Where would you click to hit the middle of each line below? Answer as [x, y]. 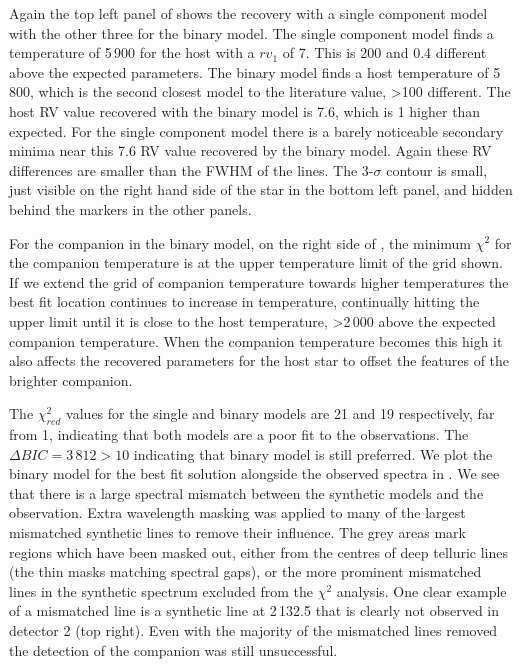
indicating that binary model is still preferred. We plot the [313, 453]
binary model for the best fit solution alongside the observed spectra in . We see [254, 473]
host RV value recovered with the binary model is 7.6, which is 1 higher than [245, 110]
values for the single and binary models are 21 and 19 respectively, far [280, 413]
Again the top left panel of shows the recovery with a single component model [248, 13]
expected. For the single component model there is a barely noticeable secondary [256, 130]
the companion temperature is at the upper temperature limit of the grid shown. [256, 262]
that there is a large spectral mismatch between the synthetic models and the [246, 492]
